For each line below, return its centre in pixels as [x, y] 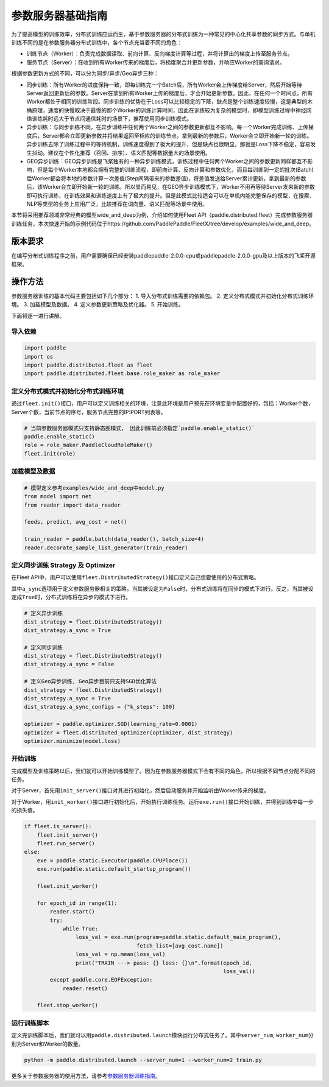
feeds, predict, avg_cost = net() [76, 522]
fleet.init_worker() [68, 886]
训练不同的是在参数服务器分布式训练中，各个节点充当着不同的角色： [97, 42]
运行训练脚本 [30, 1023]
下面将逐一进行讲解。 [38, 315]
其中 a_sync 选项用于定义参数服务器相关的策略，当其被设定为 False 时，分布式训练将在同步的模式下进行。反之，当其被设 [162, 588]
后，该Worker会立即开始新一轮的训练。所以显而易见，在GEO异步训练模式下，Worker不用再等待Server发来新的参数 [171, 187]
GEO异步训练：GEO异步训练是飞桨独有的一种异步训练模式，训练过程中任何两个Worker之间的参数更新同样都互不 [167, 161]
